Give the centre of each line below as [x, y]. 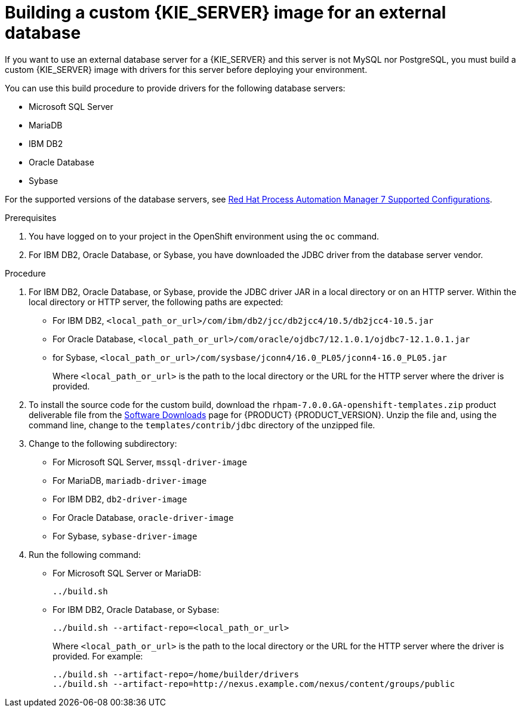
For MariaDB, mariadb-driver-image [130, 480]
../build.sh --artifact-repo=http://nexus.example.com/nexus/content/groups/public [254, 684]
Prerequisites [31, 217]
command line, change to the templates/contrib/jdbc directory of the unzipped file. [202, 425]
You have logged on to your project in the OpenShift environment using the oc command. [204, 236]
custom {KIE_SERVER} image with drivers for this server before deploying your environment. [186, 69]
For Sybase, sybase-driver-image [125, 536]
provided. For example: [98, 656]
